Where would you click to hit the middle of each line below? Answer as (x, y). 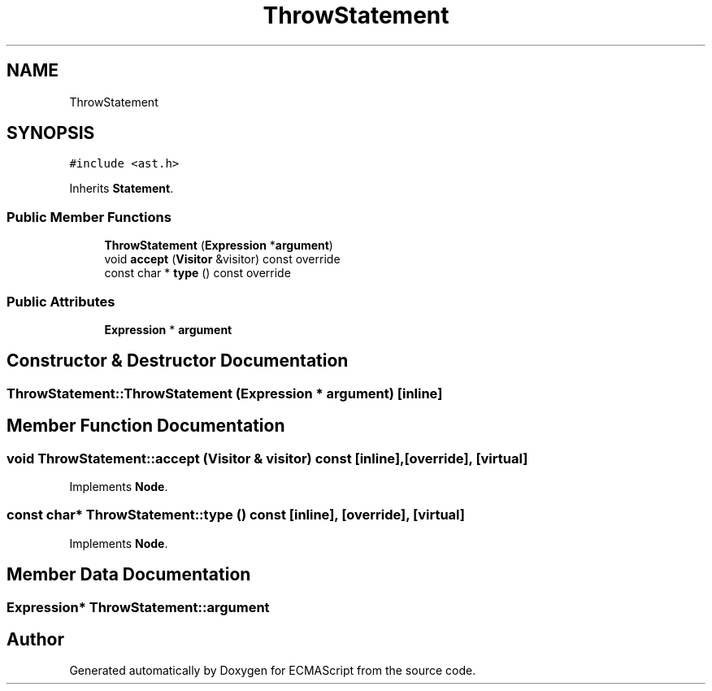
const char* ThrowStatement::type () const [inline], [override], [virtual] (236, 515)
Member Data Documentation (129, 575)
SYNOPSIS (51, 133)
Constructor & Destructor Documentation (178, 361)
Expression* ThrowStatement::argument (138, 607)
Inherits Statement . (122, 189)
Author (35, 640)
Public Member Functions (89, 217)
